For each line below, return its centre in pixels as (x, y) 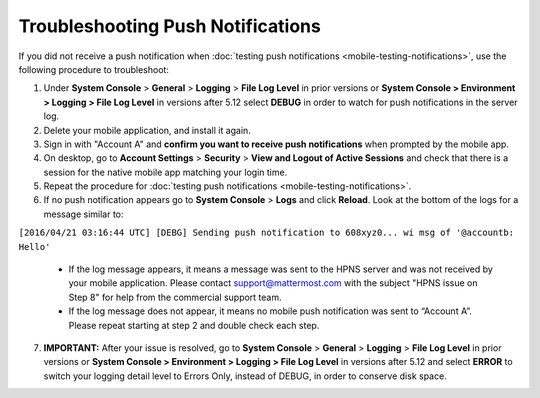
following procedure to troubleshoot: (94, 69)
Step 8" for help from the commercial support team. (175, 297)
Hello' (34, 246)
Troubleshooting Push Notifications (170, 26)
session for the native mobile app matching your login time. (165, 172)
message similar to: (83, 214)
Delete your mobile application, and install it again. (147, 130)
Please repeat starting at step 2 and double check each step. (194, 325)
